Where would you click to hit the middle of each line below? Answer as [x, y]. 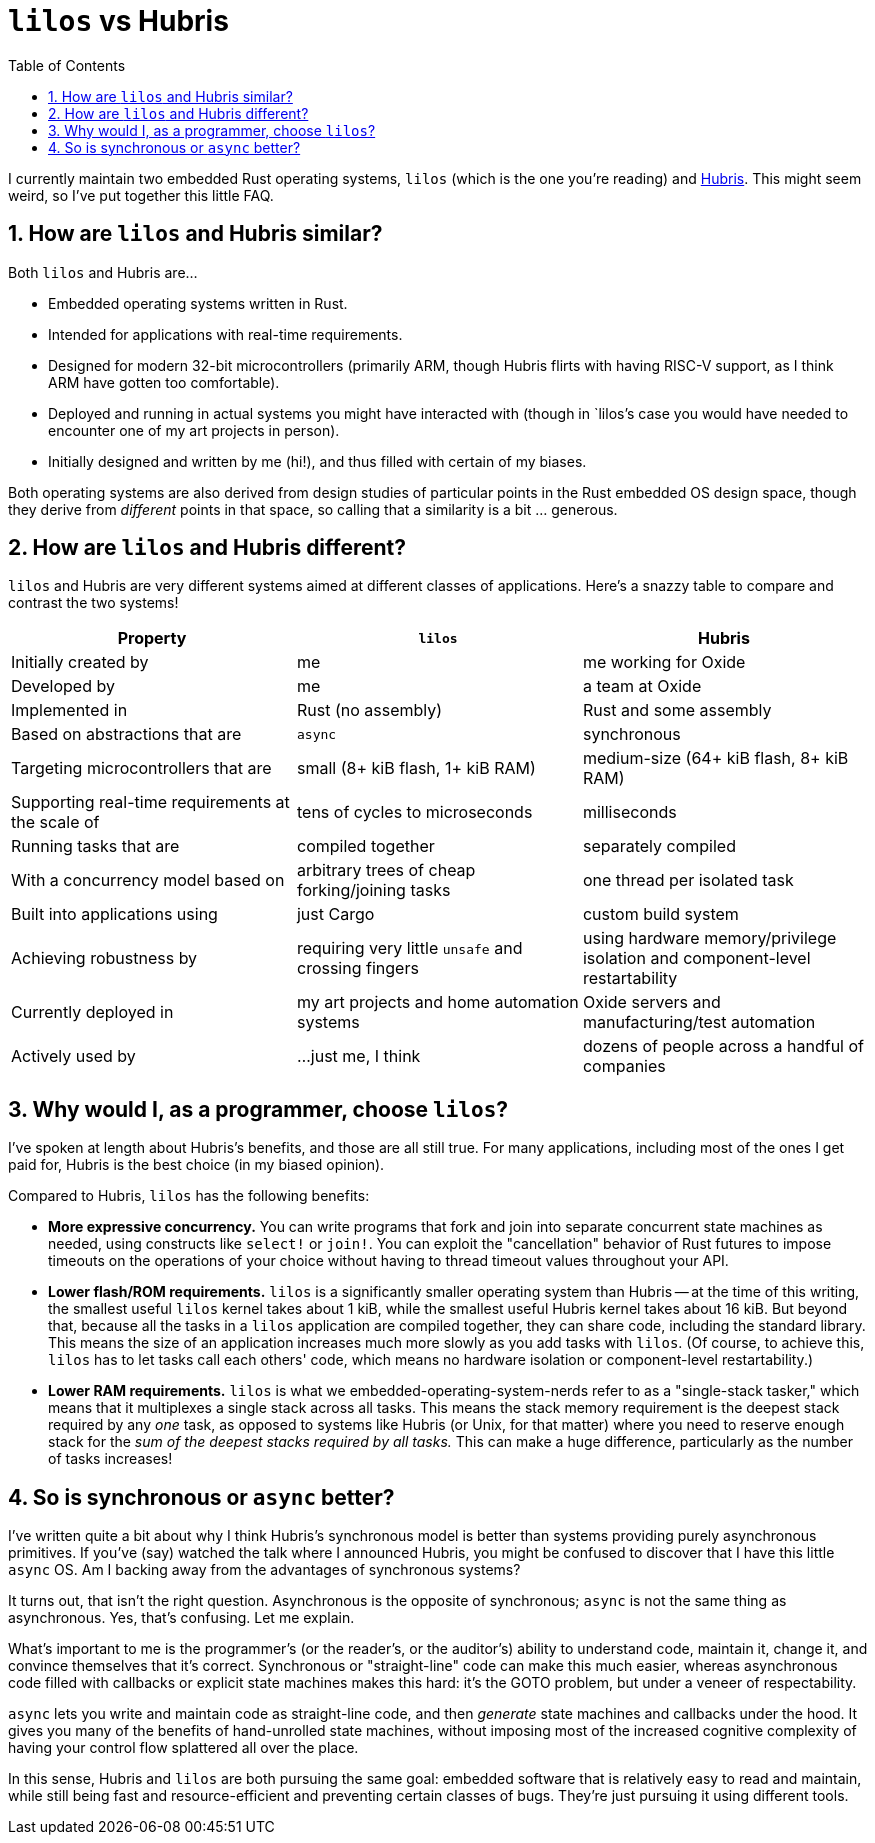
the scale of [55, 822]
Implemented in [69, 710]
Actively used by [73, 1056]
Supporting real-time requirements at [150, 802]
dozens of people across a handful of [723, 1046]
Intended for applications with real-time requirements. [225, 334]
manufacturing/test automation [699, 1022]
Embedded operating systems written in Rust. [198, 303]
